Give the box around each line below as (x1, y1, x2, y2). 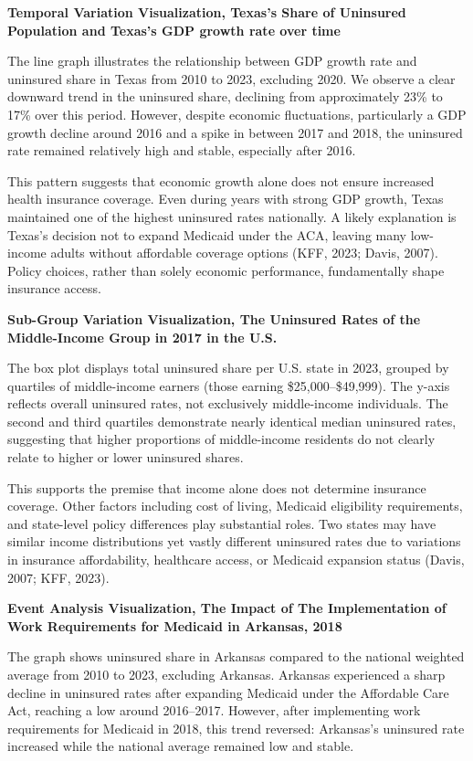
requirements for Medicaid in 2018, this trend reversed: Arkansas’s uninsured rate (7, 718, 465, 737)
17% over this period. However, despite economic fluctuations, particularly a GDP (7, 104, 467, 123)
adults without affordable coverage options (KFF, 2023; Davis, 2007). (50, 243, 438, 262)
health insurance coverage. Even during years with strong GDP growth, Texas (7, 189, 444, 208)
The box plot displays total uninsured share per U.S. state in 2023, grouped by (7, 358, 449, 377)
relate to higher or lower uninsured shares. (7, 448, 244, 467)
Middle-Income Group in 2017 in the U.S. (7, 327, 278, 346)
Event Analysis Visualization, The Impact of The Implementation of (7, 598, 447, 618)
